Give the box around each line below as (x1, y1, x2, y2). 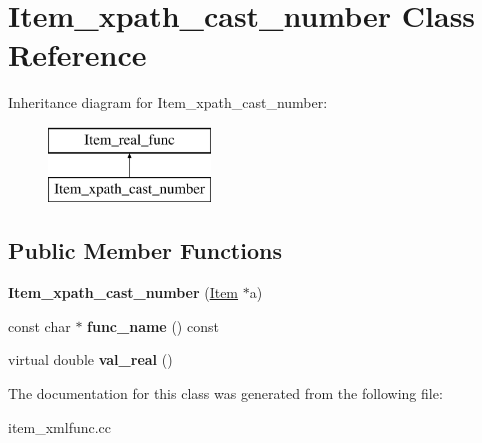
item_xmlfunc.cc (8, 416, 112, 437)
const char (8, 315, 71, 336)
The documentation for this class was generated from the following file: (8, 383, 443, 404)
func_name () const (87, 315, 219, 336)
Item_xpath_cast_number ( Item (8, 282, 239, 303)
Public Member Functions (8, 235, 282, 266)
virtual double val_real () (8, 349, 173, 370)
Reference (8, 34, 147, 75)
